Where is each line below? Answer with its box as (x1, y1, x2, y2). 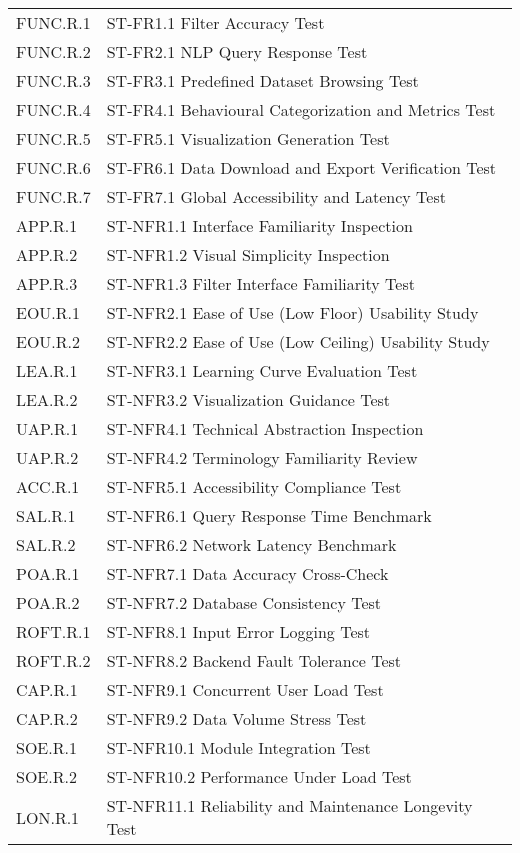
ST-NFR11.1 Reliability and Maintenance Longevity (106, 794, 473, 817)
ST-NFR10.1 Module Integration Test (106, 736, 371, 759)
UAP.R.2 (16, 446, 79, 469)
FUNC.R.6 (16, 156, 91, 179)
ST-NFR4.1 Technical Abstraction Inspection (106, 417, 424, 440)
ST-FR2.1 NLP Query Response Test (106, 40, 368, 63)
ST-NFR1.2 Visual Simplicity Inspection (106, 243, 390, 266)
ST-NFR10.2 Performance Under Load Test (106, 765, 412, 788)
